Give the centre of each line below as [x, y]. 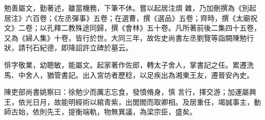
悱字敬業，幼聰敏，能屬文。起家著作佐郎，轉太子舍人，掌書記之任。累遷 [125, 64]
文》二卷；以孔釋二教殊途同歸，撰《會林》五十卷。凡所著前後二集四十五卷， [132, 28]
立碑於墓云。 [111, 48]
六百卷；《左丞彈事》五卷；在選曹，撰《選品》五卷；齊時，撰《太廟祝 [141, 18]
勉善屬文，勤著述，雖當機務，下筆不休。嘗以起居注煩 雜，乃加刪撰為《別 [127, 8]
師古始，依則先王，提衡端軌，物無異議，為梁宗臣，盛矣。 [100, 112]
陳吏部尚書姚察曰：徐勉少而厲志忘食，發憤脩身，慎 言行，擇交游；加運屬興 [130, 92]
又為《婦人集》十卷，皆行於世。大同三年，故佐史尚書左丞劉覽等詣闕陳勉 [125, 37]
